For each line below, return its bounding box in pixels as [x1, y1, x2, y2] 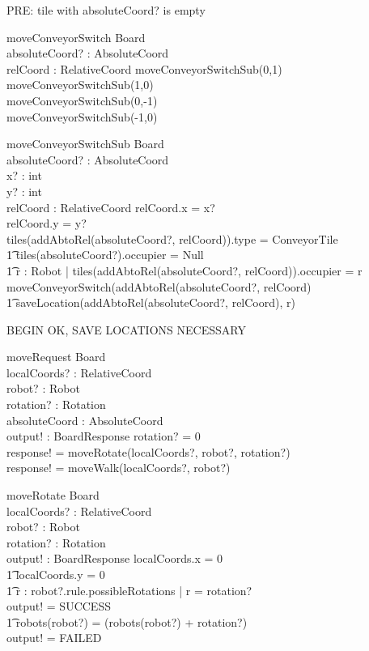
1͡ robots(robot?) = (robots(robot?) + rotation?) [6, 613, 248, 630]
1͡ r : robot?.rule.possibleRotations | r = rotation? [6, 581, 252, 598]
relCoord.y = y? [6, 215, 87, 232]
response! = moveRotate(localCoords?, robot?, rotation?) [6, 443, 291, 460]
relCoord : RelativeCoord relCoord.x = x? [6, 198, 215, 215]
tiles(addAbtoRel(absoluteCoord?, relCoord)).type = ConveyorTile [6, 230, 338, 247]
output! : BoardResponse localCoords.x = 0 [6, 550, 223, 567]
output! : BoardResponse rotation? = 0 [6, 428, 201, 445]
